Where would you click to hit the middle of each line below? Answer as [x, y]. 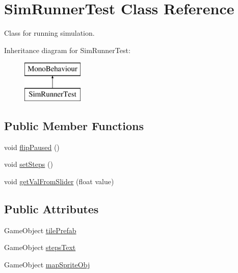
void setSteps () [29, 164]
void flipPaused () [32, 147]
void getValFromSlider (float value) [59, 181]
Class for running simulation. [49, 33]
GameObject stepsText [40, 247]
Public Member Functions [74, 125]
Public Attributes [51, 208]
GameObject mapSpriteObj [47, 264]
